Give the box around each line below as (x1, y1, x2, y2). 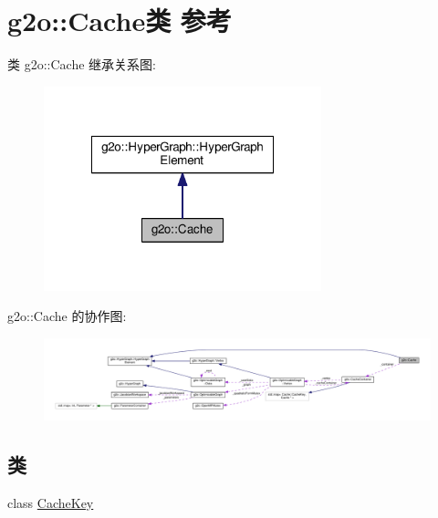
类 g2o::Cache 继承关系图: (7, 55, 156, 74)
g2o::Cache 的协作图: (7, 306, 127, 326)
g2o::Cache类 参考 (7, 2, 232, 39)
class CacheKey (7, 492, 94, 512)
